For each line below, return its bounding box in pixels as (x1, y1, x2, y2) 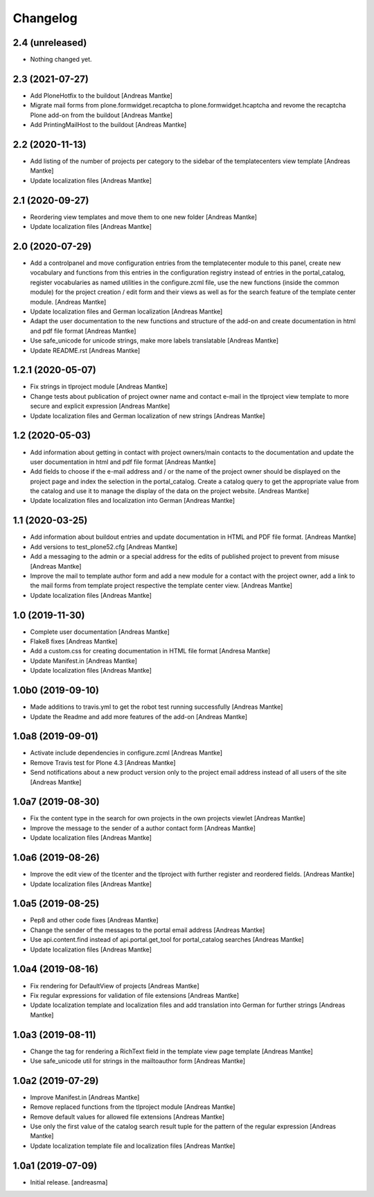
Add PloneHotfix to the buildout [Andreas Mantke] (30, 91, 173, 100)
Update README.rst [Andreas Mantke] (30, 346, 141, 354)
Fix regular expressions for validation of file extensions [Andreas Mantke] (30, 991, 239, 999)
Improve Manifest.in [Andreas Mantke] (30, 1093, 140, 1101)
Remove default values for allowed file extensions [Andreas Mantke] (30, 1112, 225, 1121)
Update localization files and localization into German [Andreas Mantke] (30, 497, 235, 505)
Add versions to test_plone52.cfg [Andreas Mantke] (30, 542, 178, 551)
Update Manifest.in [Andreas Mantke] (30, 656, 138, 665)
